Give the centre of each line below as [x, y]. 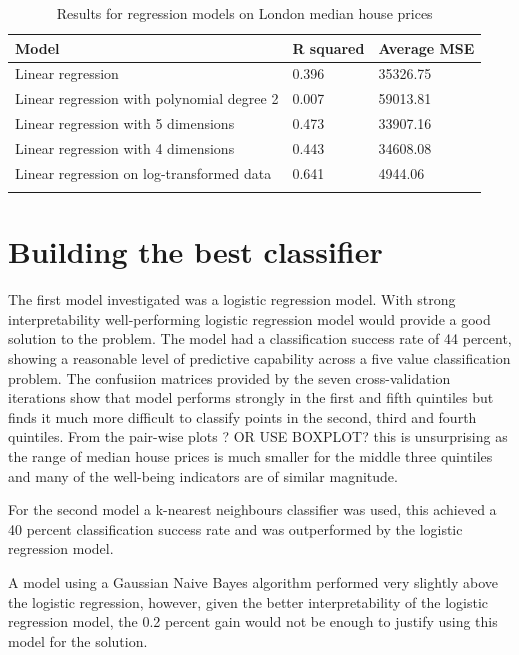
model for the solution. [78, 640]
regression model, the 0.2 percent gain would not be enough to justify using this [253, 621]
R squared [328, 47]
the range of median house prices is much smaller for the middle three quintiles [250, 456]
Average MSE [426, 47]
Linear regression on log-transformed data [143, 172]
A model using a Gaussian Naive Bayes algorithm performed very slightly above [253, 582]
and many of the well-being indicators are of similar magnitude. [203, 475]
